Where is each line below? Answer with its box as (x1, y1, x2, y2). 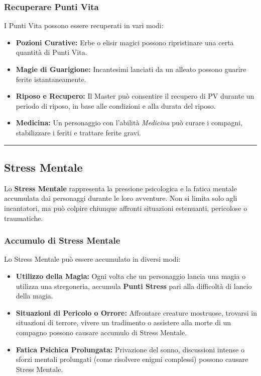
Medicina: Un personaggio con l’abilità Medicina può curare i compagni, (16, 117, 243, 128)
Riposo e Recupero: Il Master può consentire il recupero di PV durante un (16, 91, 254, 101)
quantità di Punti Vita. (16, 47, 87, 57)
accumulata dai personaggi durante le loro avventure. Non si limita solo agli (4, 193, 237, 203)
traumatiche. (4, 212, 43, 223)
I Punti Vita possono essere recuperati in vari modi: (4, 20, 164, 31)
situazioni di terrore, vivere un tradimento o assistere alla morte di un (16, 317, 231, 328)
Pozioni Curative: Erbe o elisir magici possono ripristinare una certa (16, 37, 234, 47)
